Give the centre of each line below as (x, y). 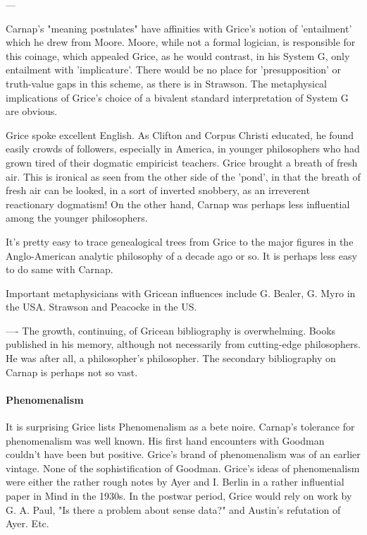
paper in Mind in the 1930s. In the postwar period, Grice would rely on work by (179, 496)
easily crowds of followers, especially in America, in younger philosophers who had (183, 149)
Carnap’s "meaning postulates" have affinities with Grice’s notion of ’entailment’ (179, 28)
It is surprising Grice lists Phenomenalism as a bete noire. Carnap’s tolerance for (180, 427)
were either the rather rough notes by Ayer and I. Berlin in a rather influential (175, 482)
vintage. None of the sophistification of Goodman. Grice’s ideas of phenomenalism (183, 468)
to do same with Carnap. (60, 269)
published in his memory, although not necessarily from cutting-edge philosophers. (183, 344)
